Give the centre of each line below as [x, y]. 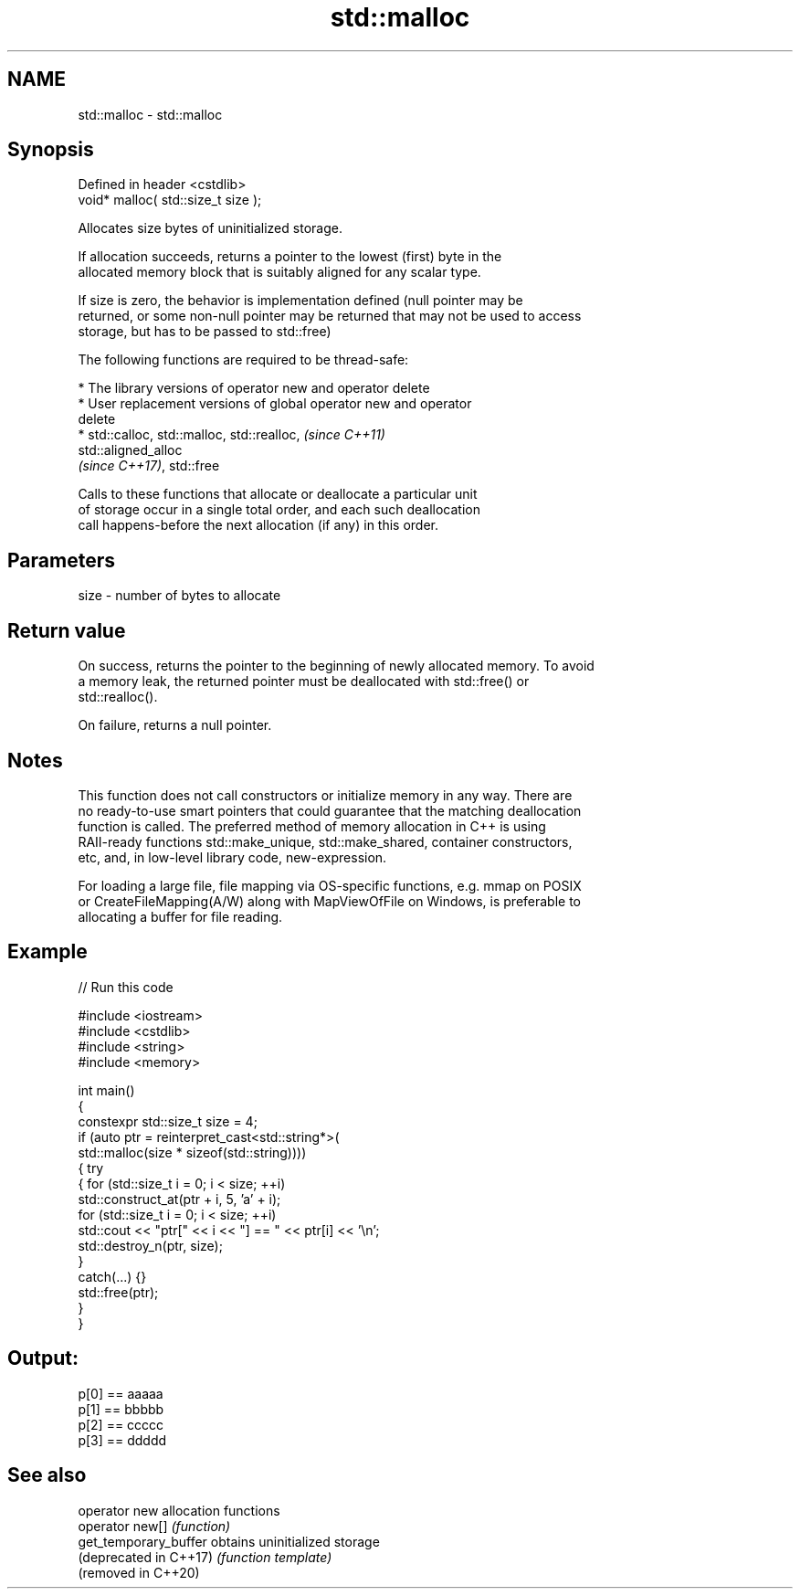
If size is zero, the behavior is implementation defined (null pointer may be [300, 301]
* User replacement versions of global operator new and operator [275, 404]
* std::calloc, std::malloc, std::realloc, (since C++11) [232, 435]
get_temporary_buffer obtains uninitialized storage [229, 1541]
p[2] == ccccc [121, 1424]
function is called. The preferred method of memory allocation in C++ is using [312, 826]
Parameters [61, 560]
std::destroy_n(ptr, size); [150, 1245]
